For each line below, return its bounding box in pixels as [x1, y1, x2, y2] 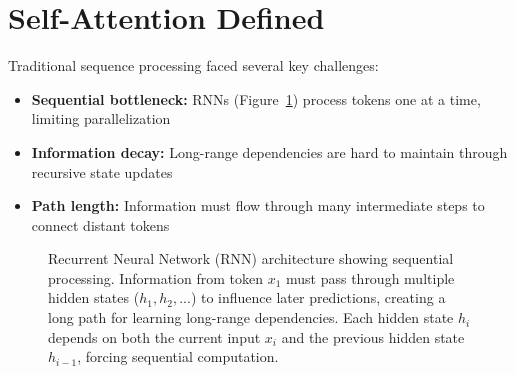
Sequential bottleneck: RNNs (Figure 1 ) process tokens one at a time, [31, 88, 481, 109]
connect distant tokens [31, 214, 170, 235]
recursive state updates [31, 161, 173, 182]
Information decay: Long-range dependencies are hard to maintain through [31, 141, 508, 162]
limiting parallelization [31, 108, 171, 129]
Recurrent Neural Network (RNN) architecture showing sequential [48, 248, 454, 269]
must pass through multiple [285, 267, 455, 288]
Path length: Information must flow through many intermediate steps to [31, 195, 485, 216]
